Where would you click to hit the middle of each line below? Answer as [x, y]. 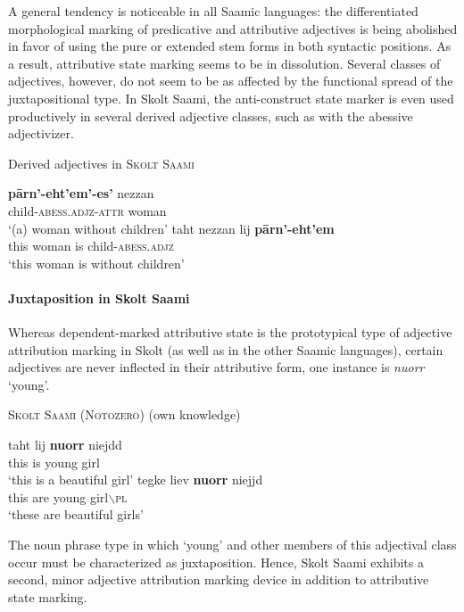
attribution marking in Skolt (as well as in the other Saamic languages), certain [226, 349]
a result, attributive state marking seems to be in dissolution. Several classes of [224, 63]
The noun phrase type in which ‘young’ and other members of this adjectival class [232, 545]
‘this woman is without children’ [96, 263]
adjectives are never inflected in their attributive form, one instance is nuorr [216, 367]
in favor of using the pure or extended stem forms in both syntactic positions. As [230, 46]
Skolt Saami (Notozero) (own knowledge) [124, 414]
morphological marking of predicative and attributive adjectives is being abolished [233, 28]
